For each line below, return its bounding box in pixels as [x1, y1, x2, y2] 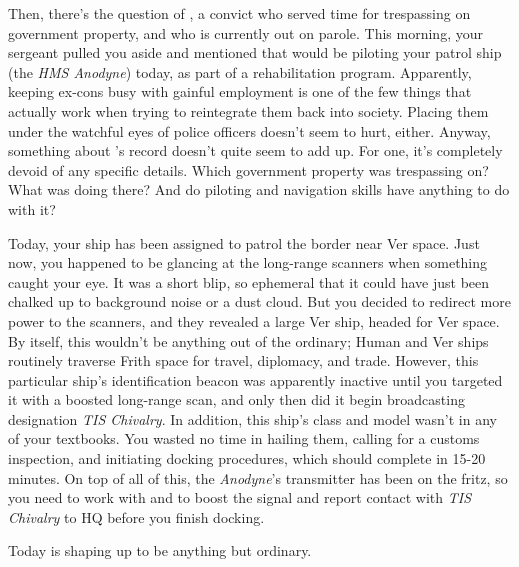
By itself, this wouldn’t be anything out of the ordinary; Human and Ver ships [8, 330, 489, 351]
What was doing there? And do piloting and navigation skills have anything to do [8, 179, 510, 200]
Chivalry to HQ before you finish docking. [8, 506, 265, 527]
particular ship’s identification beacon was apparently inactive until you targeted [8, 369, 503, 390]
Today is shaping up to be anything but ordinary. [8, 540, 312, 561]
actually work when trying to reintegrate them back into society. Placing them [8, 100, 489, 121]
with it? [8, 198, 56, 219]
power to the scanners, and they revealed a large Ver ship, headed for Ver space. [8, 310, 500, 331]
